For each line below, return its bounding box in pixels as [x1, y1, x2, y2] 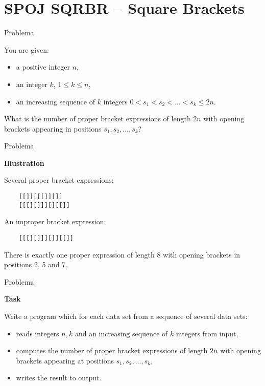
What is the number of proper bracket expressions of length [4, 113, 191, 124]
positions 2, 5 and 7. [4, 259, 68, 270]
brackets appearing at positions [16, 355, 114, 366]
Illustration [4, 157, 44, 168]
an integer [16, 78, 47, 89]
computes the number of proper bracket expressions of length [16, 345, 208, 356]
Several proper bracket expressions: [4, 175, 114, 185]
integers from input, [176, 328, 238, 338]
